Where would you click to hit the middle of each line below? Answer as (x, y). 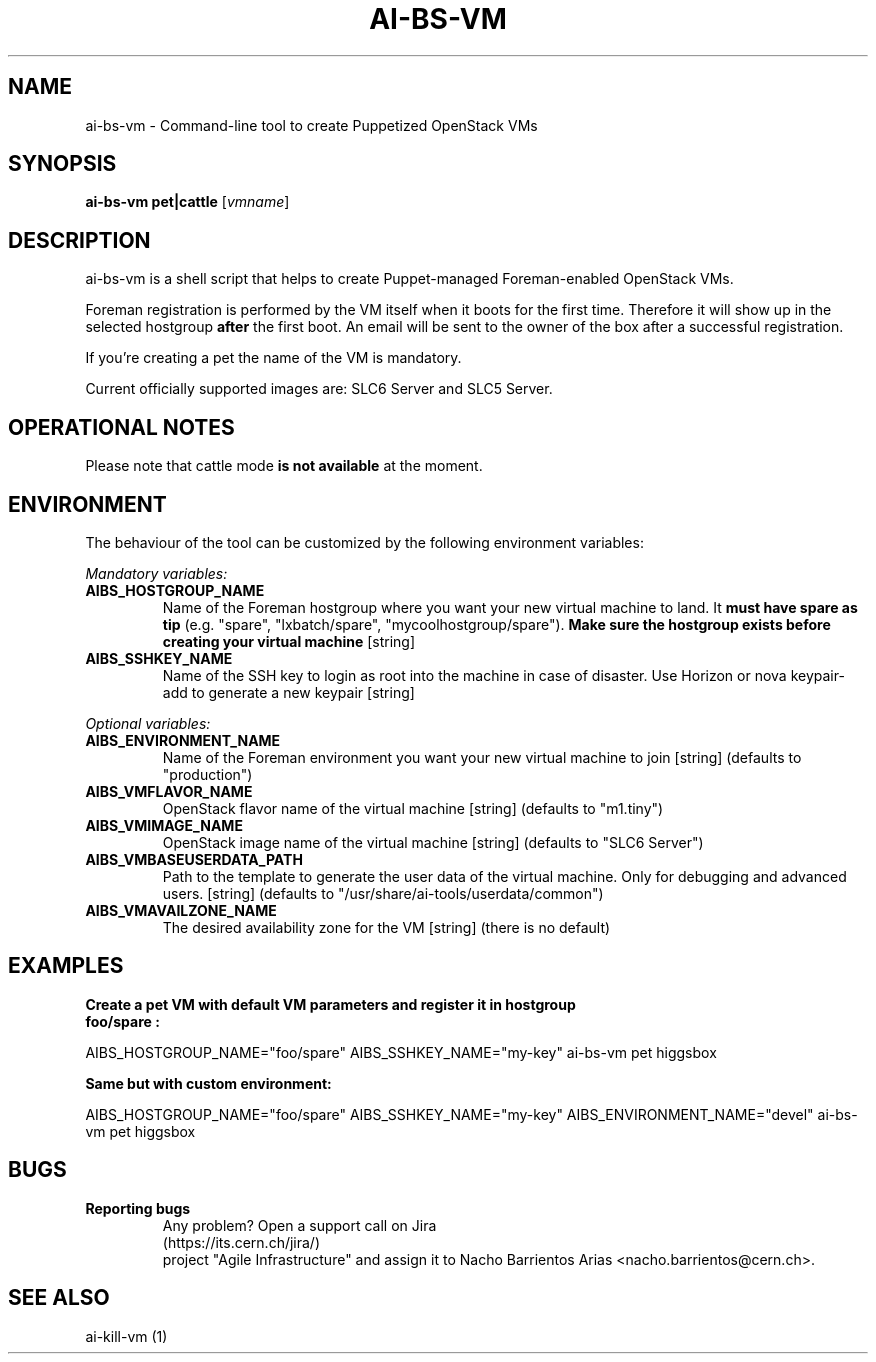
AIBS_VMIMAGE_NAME (164, 825)
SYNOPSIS (62, 164)
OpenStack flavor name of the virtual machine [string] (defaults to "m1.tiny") (413, 808)
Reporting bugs (138, 1208)
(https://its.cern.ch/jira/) (241, 1242)
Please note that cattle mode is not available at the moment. (284, 466)
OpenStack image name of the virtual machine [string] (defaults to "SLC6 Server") (433, 842)
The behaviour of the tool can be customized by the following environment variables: (364, 542)
